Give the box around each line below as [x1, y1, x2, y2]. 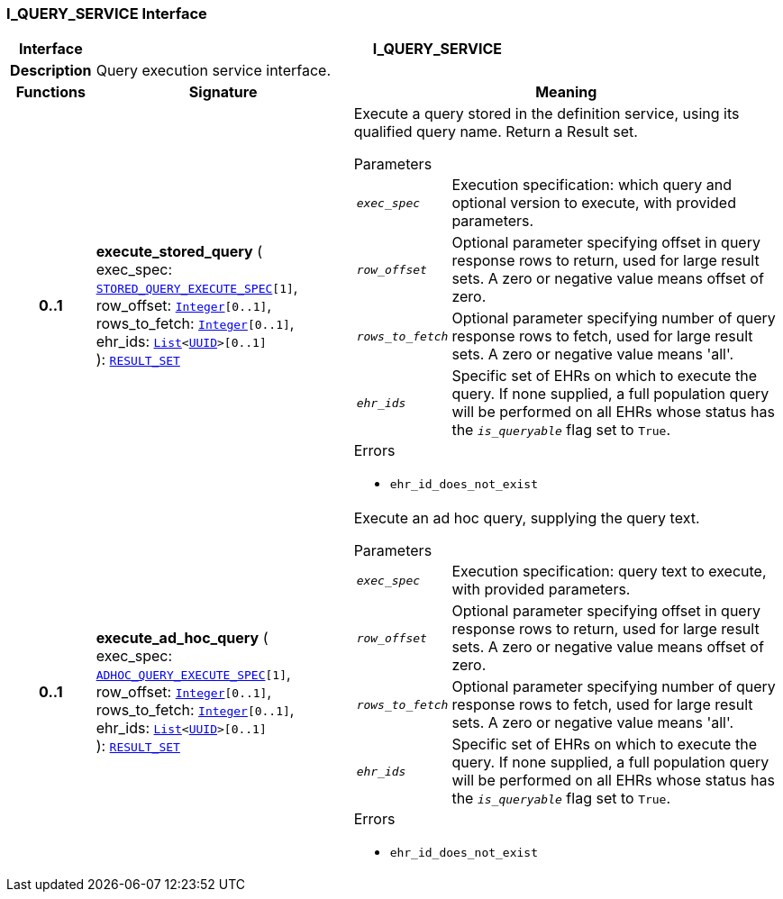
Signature [188, 83, 258, 102]
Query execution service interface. [96, 61, 331, 80]
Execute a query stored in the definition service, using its [353, 104, 740, 123]
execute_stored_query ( [96, 241, 263, 260]
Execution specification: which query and [451, 176, 733, 195]
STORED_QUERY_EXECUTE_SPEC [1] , [96, 277, 298, 296]
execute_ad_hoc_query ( [96, 628, 269, 647]
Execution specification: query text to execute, [451, 562, 767, 581]
